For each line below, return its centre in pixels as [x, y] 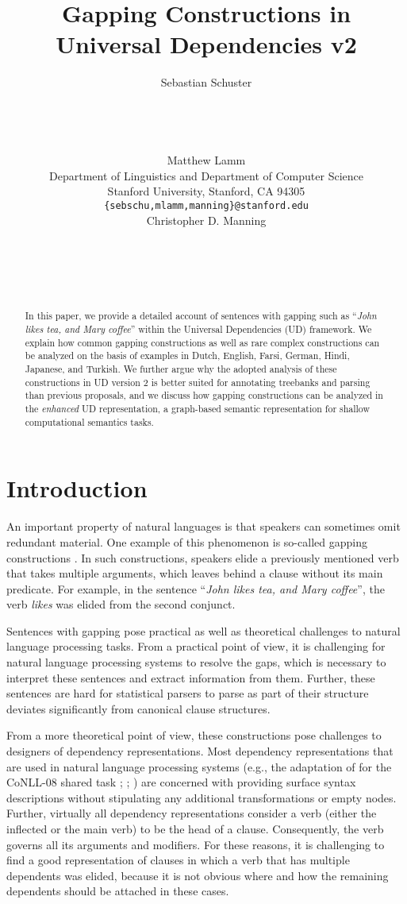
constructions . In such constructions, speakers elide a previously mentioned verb [203, 557]
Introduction [77, 488]
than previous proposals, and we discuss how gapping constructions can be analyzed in [204, 395]
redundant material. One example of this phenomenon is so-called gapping [187, 541]
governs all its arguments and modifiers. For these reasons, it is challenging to [196, 844]
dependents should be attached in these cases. [118, 891]
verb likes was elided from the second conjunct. [121, 604]
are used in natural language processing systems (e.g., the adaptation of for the [199, 766]
